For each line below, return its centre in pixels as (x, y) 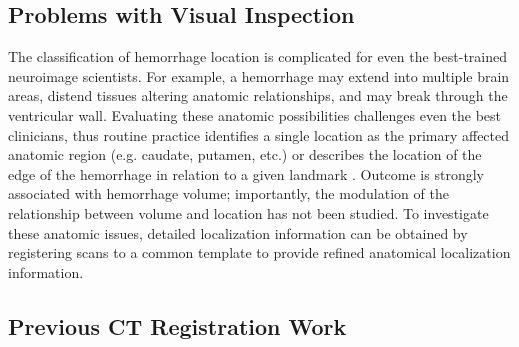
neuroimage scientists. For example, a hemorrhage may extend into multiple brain (259, 75)
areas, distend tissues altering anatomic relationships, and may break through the (258, 95)
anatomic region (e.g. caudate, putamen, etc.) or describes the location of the (245, 154)
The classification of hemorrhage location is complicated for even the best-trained (257, 56)
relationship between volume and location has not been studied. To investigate (248, 212)
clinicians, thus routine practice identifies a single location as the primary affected (259, 134)
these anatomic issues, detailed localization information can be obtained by (238, 232)
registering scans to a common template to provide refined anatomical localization (259, 252)
